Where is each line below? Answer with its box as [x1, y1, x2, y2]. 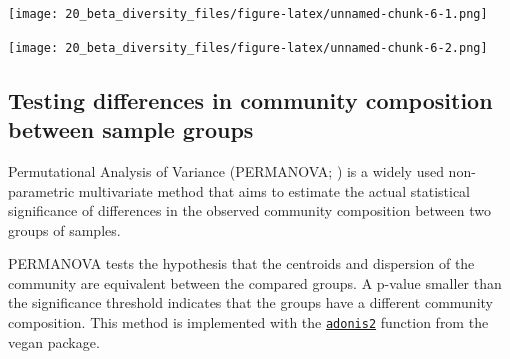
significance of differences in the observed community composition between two [8, 200, 491, 221]
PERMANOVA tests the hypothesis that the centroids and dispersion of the [8, 253, 475, 274]
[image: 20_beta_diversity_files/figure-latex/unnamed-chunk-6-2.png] [8, 40, 488, 55]
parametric [8, 180, 75, 201]
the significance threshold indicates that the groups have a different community [8, 292, 493, 313]
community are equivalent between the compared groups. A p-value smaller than [8, 272, 502, 293]
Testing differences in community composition [8, 84, 493, 115]
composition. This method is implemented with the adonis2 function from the [8, 312, 489, 333]
